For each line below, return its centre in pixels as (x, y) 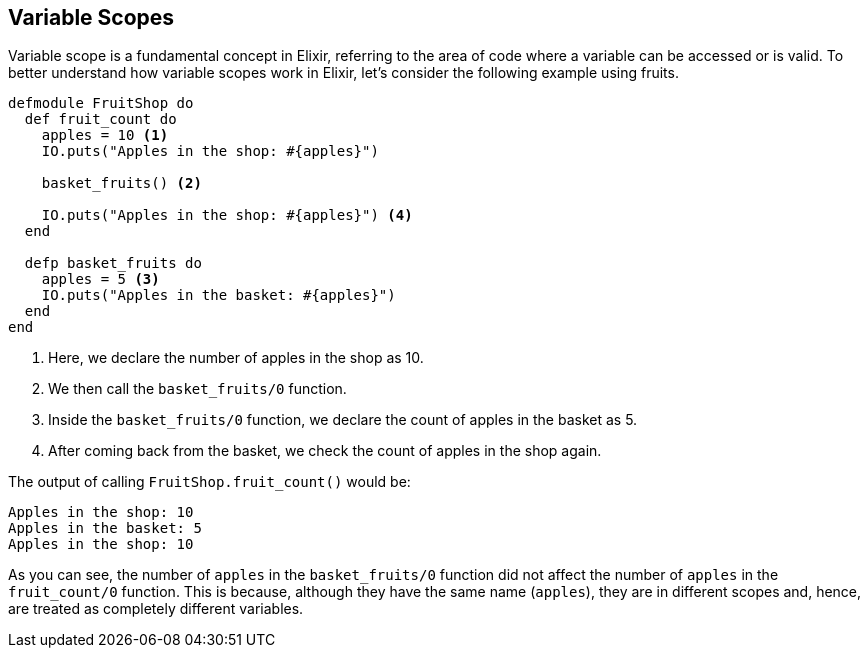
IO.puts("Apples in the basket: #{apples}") (218, 295)
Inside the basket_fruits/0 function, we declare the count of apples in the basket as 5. (343, 420)
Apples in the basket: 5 (105, 528)
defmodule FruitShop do (101, 103)
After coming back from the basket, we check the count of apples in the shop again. (325, 451)
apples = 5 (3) (100, 279)
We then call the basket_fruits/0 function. (197, 389)
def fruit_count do (100, 119)
